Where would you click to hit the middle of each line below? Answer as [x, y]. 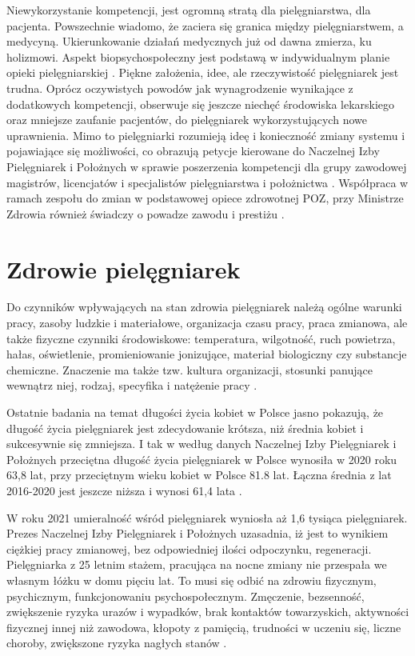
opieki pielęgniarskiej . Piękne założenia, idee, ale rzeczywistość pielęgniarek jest [203, 72]
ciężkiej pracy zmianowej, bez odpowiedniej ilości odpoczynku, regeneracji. [189, 548]
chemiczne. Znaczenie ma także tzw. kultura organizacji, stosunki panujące [190, 369]
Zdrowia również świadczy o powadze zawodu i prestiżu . [146, 213]
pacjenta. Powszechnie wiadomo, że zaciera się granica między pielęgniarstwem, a [205, 25]
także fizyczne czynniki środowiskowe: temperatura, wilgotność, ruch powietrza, [201, 338]
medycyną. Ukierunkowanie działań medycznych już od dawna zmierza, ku [189, 41]
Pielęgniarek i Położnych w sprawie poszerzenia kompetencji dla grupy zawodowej [207, 166]
